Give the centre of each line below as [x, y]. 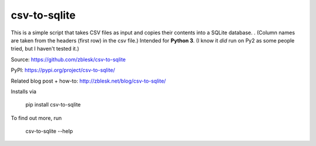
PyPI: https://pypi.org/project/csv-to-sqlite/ [63, 70]
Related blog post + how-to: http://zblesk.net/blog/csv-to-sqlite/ [88, 81]
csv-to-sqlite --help [49, 131]
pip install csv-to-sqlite [53, 105]
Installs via [24, 91]
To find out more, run [36, 118]
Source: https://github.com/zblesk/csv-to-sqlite [68, 59]
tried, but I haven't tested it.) [45, 49]
